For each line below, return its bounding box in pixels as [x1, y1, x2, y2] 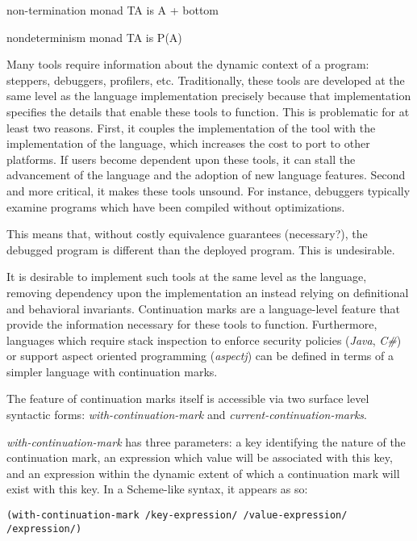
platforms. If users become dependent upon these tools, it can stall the [6, 150, 356, 167]
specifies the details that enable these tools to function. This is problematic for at [6, 103, 410, 120]
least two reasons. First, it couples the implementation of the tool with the [6, 119, 376, 136]
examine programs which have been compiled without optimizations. [6, 198, 345, 215]
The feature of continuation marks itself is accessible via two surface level [6, 390, 369, 407]
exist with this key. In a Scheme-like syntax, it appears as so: [6, 480, 308, 497]
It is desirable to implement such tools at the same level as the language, [6, 268, 367, 285]
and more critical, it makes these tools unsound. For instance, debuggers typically [6, 182, 411, 199]
